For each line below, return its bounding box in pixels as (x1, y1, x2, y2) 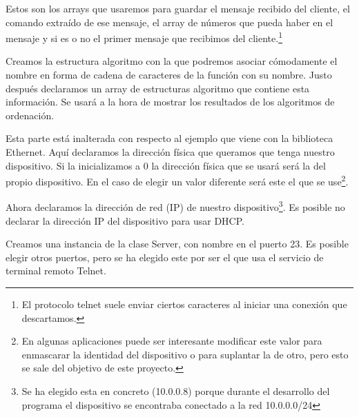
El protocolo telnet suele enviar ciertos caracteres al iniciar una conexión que (21, 297, 347, 312)
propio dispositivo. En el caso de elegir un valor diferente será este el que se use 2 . (6, 172, 349, 188)
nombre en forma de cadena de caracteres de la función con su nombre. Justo (6, 68, 332, 82)
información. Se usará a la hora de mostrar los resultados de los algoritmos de (6, 94, 335, 109)
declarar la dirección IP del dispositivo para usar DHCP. (6, 213, 244, 227)
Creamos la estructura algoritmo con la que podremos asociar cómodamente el (6, 54, 338, 68)
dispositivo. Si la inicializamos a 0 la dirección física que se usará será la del (6, 158, 326, 172)
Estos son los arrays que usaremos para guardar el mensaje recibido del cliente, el (6, 1, 350, 15)
